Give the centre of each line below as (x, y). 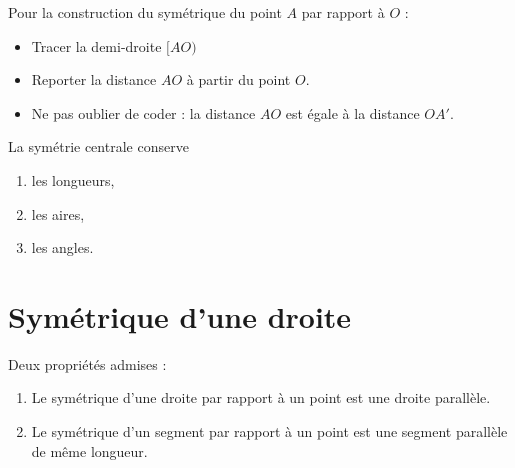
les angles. (62, 247)
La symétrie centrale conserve (98, 146)
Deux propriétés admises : (87, 363)
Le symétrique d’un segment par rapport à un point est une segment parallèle (269, 431)
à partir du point (238, 79)
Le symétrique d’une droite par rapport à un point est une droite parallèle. (261, 397)
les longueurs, (73, 179)
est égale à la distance (352, 112)
